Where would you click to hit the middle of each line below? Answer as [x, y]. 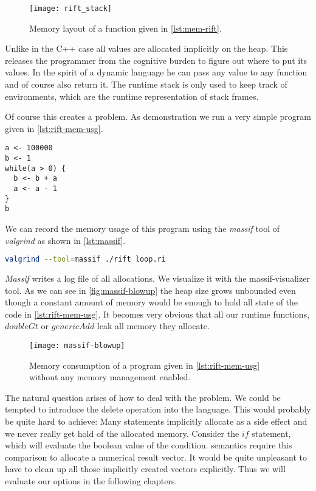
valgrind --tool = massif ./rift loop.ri [85, 259]
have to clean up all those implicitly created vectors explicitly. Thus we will [145, 469]
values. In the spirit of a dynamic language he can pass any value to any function [156, 72]
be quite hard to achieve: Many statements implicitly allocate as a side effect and [156, 421]
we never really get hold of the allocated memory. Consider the [122, 433]
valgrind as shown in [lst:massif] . [65, 240]
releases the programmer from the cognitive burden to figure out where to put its [156, 60]
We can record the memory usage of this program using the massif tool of [143, 228]
